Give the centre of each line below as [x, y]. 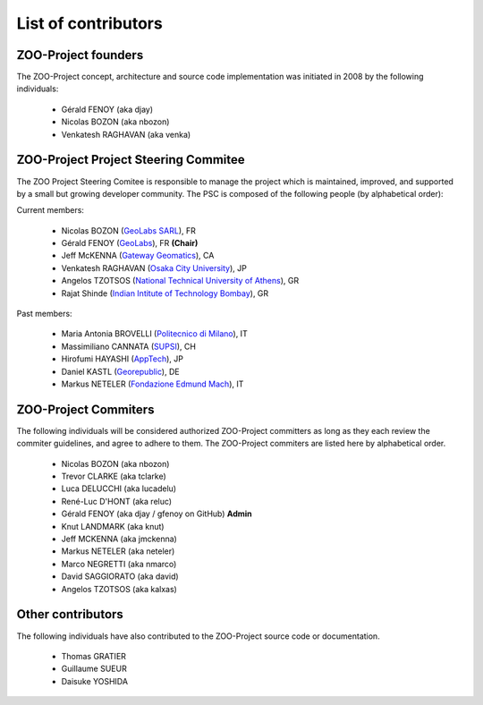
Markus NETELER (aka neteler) [118, 551]
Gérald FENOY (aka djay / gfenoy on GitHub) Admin [157, 514]
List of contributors [89, 23]
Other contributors [70, 614]
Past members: [44, 314]
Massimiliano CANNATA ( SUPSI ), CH [129, 346]
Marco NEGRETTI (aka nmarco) [119, 564]
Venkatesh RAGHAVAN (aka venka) [126, 134]
